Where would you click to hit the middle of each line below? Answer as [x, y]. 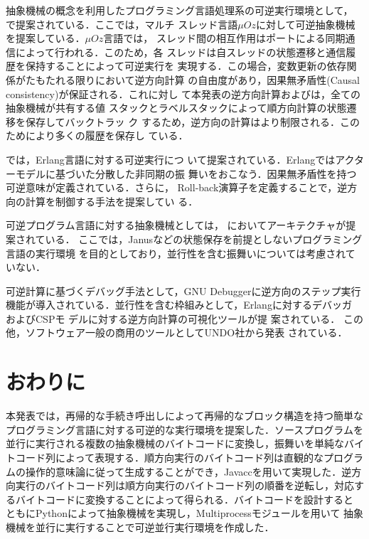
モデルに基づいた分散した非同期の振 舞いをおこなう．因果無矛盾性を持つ [186, 173]
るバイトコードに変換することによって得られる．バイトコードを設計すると [180, 499]
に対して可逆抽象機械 [305, 24]
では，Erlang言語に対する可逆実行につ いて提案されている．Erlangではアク [180, 159]
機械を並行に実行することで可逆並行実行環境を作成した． [140, 527]
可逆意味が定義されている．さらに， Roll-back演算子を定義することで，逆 [177, 187]
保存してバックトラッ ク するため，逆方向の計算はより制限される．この [192, 121]
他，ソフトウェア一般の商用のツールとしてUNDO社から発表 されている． [177, 332]
